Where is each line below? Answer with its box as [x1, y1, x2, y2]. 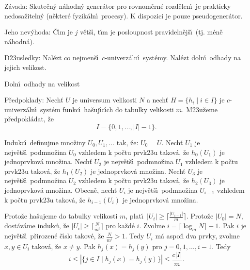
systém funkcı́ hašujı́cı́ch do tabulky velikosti [40, 104, 174, 114]
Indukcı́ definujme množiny [4, 137, 86, 147]
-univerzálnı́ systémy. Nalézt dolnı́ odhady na [105, 52, 241, 63]
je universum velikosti [72, 95, 137, 105]
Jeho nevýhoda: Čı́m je [4, 27, 73, 37]
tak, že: [116, 137, 139, 147]
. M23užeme [182, 104, 218, 114]
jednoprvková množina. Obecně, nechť [4, 185, 117, 195]
